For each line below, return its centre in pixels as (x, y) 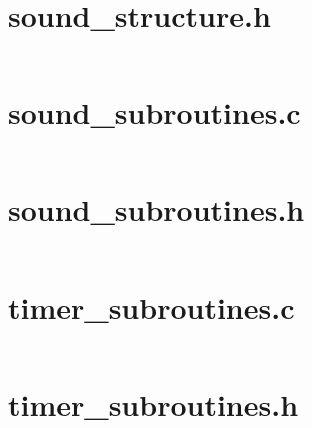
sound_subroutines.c (154, 112)
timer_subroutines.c (151, 306)
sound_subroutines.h (156, 209)
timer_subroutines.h (153, 403)
